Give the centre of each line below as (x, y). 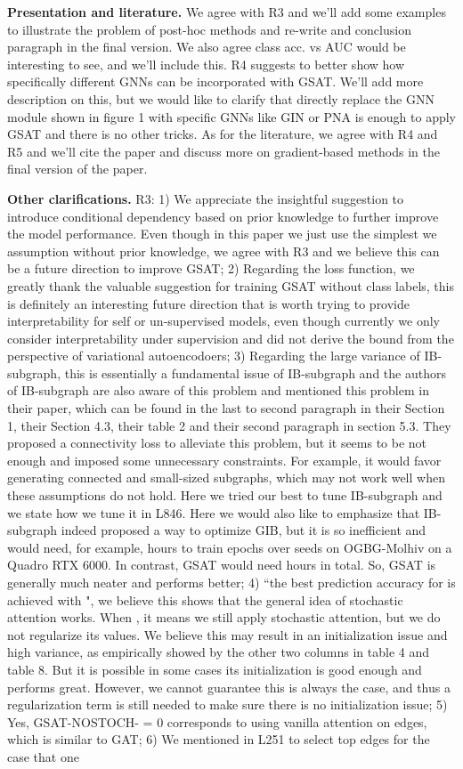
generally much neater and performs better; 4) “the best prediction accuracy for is (231, 582)
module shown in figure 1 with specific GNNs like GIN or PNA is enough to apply (231, 116)
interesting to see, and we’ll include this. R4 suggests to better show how (206, 64)
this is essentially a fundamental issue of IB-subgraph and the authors (255, 372)
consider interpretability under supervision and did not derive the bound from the (231, 338)
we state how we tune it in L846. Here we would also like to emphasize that (214, 512)
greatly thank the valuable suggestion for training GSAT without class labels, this (231, 285)
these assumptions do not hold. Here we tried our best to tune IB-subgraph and (225, 495)
